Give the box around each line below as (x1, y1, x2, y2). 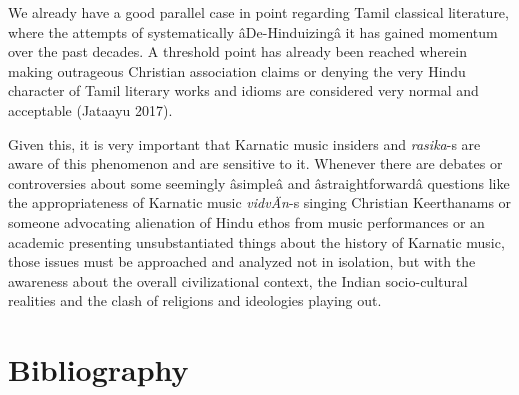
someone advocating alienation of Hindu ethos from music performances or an (8, 211, 485, 232)
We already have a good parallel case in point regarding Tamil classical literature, (8, 2, 509, 22)
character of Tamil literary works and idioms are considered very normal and (8, 80, 479, 101)
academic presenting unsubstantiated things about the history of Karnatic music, (8, 231, 505, 252)
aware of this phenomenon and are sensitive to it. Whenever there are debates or (8, 153, 503, 174)
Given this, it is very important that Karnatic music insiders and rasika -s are (8, 133, 481, 154)
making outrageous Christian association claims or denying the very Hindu (8, 60, 466, 81)
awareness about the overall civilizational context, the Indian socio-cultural (8, 270, 468, 291)
